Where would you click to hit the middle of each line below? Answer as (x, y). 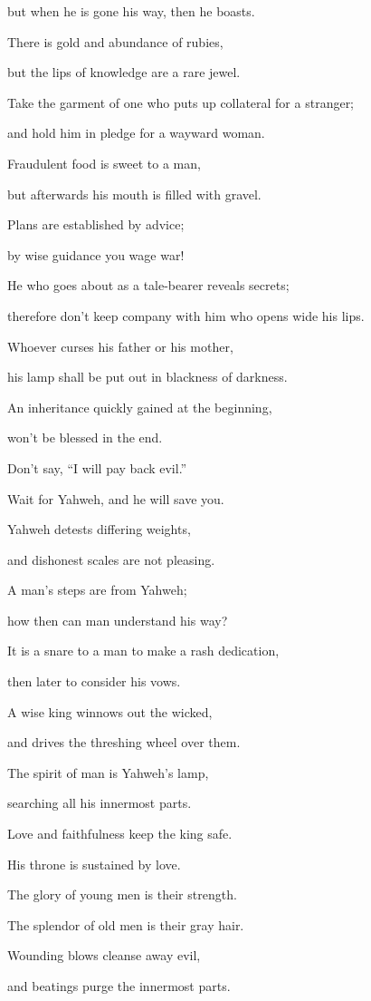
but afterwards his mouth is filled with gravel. (134, 194)
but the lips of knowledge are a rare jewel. (124, 72)
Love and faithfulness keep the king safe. (120, 834)
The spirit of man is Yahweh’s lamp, (108, 772)
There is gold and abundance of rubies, (115, 41)
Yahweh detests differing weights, (99, 529)
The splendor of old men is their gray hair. (126, 924)
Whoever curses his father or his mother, (120, 346)
